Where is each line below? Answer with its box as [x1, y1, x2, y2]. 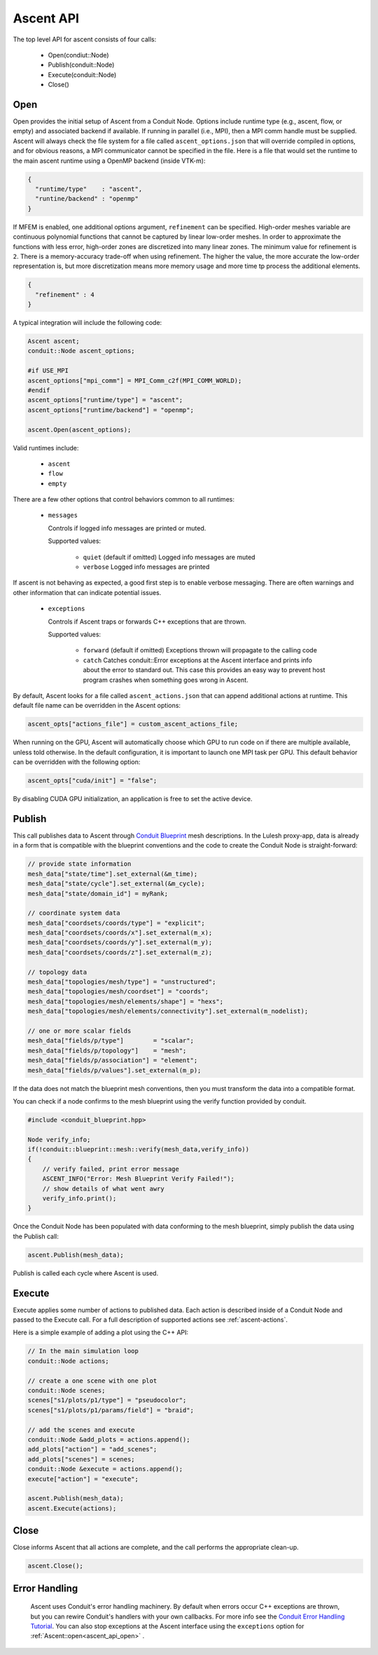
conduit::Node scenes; [27, 1386, 106, 1394]
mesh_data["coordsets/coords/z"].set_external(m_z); [27, 948, 213, 956]
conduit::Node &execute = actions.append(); [27, 1465, 183, 1473]
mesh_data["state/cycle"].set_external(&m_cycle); [27, 880, 206, 887]
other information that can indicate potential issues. [13, 588, 162, 596]
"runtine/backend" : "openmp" [35, 195, 139, 203]
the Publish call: [13, 1232, 59, 1240]
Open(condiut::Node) [48, 51, 109, 59]
